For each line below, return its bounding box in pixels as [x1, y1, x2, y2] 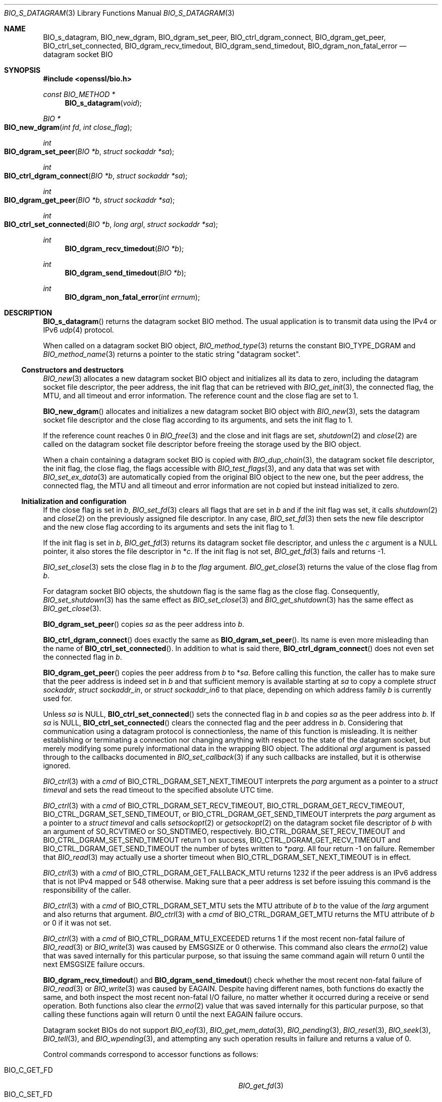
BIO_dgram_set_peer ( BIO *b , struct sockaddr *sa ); [4, 147, 175, 156]
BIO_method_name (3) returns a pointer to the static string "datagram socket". [43, 350, 301, 358]
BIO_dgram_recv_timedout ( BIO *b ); [65, 244, 184, 253]
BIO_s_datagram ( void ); [65, 99, 142, 107]
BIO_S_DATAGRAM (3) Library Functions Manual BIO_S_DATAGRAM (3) [4, 9, 235, 17]
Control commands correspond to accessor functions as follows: [43, 1050, 258, 1059]
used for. [43, 694, 73, 703]
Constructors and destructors [21, 365, 124, 374]
